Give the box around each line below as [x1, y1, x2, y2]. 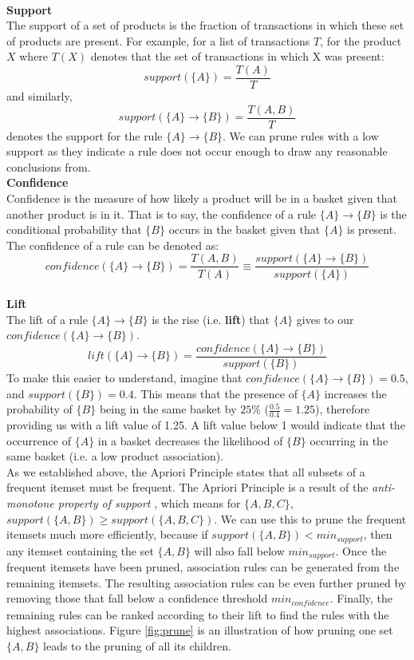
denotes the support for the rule [6, 127, 163, 144]
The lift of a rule [6, 310, 88, 327]
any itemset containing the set [6, 542, 154, 559]
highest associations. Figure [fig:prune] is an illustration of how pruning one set [6, 622, 393, 638]
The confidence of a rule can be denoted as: [6, 236, 219, 253]
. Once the [335, 542, 387, 559]
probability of [6, 401, 73, 417]
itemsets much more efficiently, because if [6, 526, 208, 543]
